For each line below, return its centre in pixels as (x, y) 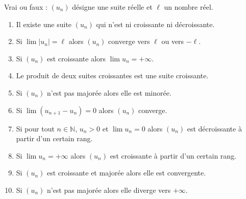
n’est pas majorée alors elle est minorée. (109, 92)
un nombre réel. (189, 7)
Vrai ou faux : (26, 7)
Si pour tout (35, 128)
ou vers (173, 41)
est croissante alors (76, 58)
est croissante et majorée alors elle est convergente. (126, 173)
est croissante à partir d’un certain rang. (173, 155)
